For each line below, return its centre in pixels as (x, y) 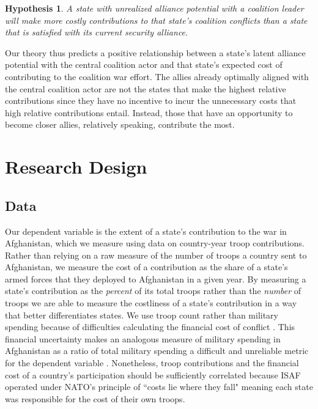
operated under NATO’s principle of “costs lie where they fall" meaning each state (159, 387)
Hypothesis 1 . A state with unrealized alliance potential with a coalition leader (154, 8)
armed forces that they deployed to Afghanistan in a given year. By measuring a (156, 278)
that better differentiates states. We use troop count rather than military (142, 315)
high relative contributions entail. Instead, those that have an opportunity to (149, 112)
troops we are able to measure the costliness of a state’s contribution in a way (151, 303)
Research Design (76, 167)
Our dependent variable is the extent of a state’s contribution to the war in (146, 231)
